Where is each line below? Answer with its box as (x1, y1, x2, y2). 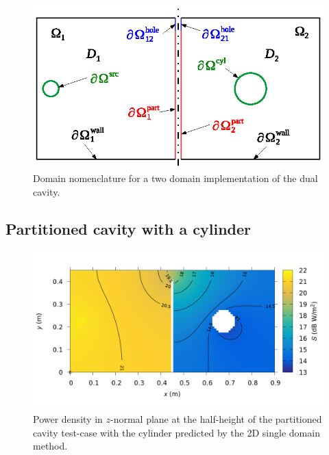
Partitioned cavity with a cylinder (5, 218, 251, 239)
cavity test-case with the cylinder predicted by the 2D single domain (33, 425, 320, 439)
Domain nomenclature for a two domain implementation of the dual (33, 171, 318, 185)
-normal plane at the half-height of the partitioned (110, 412, 322, 426)
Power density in (33, 412, 103, 426)
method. (33, 439, 68, 453)
